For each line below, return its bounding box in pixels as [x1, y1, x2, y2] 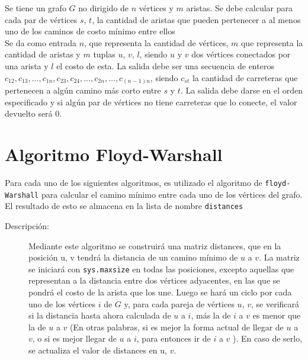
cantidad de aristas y [5, 48, 81, 60]
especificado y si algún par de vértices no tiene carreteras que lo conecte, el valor [5, 95, 297, 108]
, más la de [191, 309, 231, 322]
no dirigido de [78, 2, 129, 14]
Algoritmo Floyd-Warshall [5, 142, 223, 166]
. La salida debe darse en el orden [180, 84, 303, 97]
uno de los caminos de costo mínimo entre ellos [5, 25, 175, 37]
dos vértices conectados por [191, 48, 291, 60]
